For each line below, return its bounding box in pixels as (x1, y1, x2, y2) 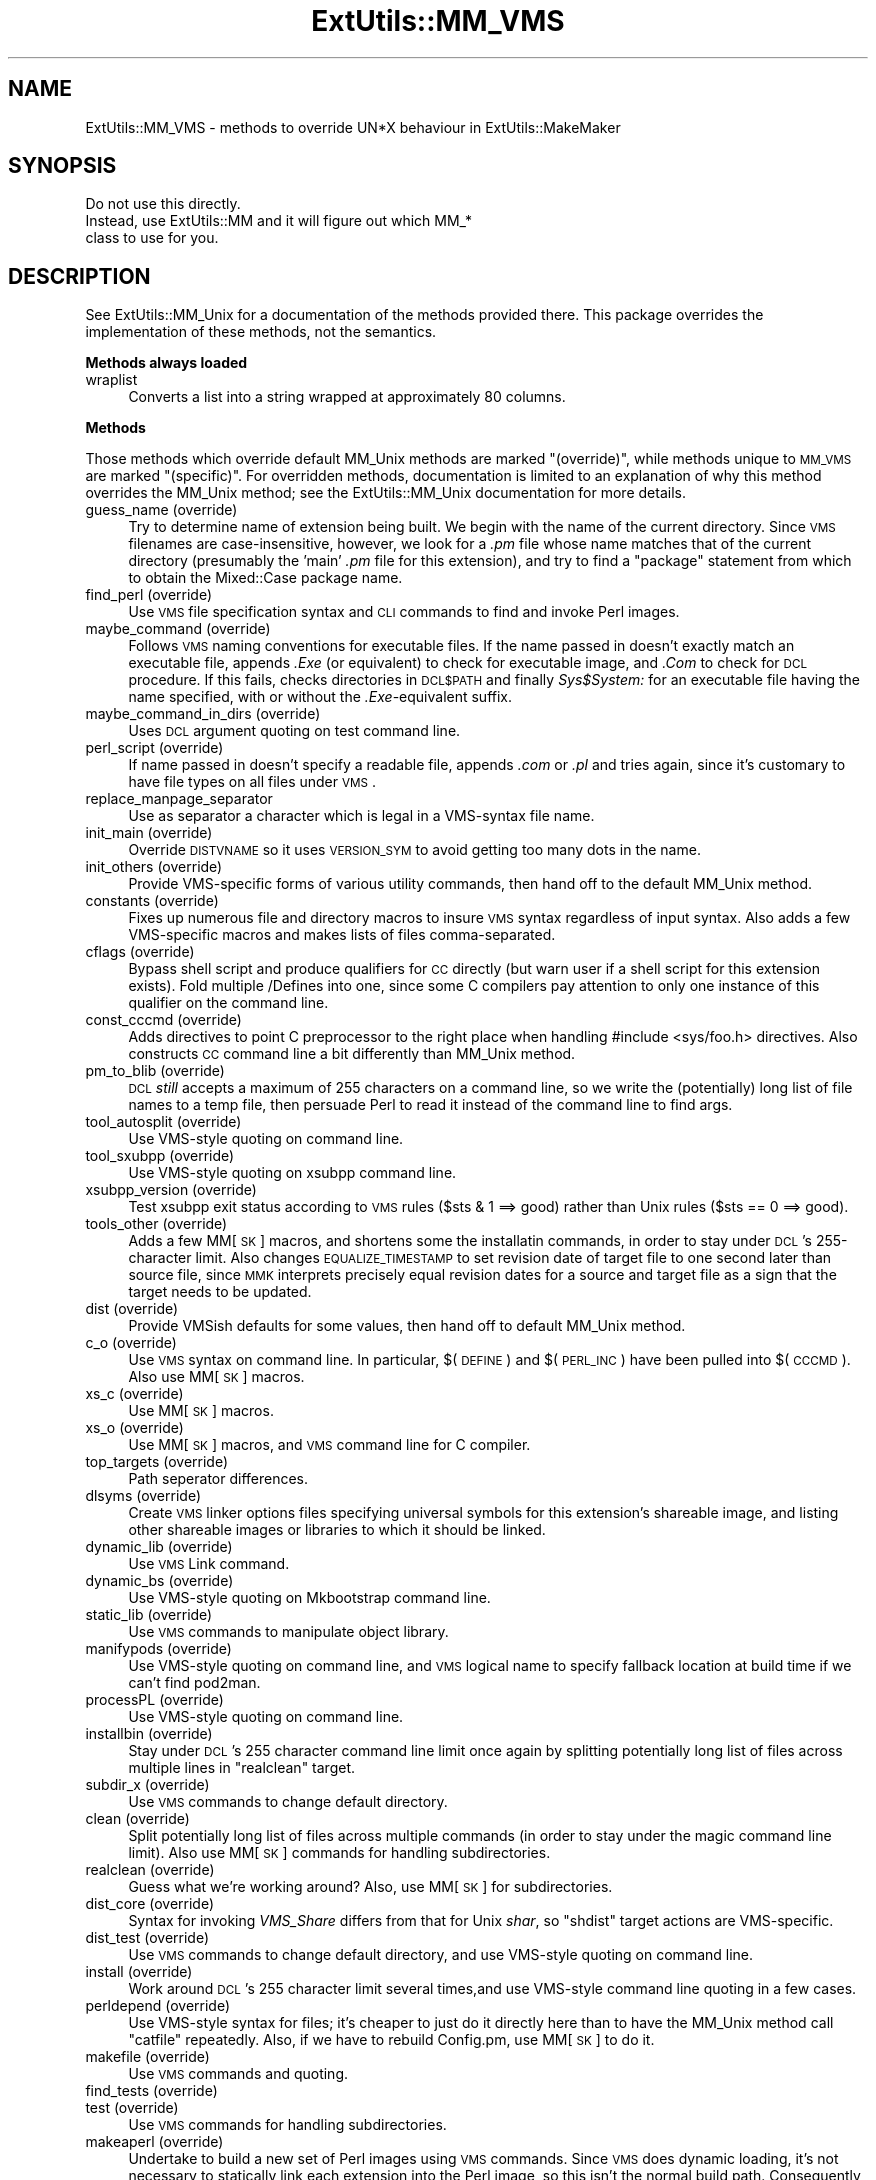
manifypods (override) (85, 1640, 232, 1658)
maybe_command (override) (85, 620, 271, 638)
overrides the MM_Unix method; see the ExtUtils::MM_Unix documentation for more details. (85, 484, 686, 502)
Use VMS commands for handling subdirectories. (128, 2116, 447, 2134)
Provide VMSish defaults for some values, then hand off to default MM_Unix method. (128, 1317, 686, 1335)
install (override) (85, 1963, 193, 1981)
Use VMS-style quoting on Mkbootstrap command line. (128, 1589, 491, 1607)
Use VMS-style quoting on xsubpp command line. (128, 1164, 457, 1182)
